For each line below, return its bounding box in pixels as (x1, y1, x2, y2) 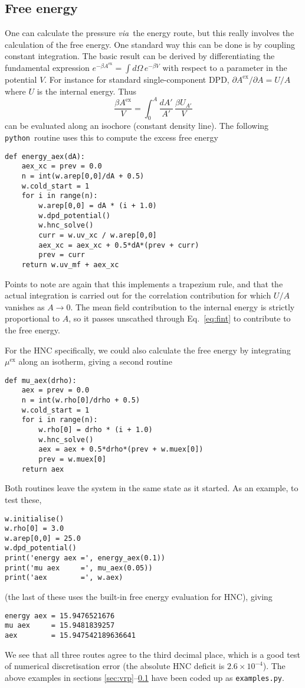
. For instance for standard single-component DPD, (44, 73, 229, 85)
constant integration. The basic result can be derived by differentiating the (5, 50, 275, 62)
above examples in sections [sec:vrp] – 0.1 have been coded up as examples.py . (5, 671, 284, 683)
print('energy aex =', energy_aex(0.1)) (5, 554, 166, 563)
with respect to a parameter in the (162, 61, 287, 73)
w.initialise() (5, 514, 64, 523)
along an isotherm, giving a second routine (18, 355, 172, 368)
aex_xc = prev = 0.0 (21, 162, 102, 171)
